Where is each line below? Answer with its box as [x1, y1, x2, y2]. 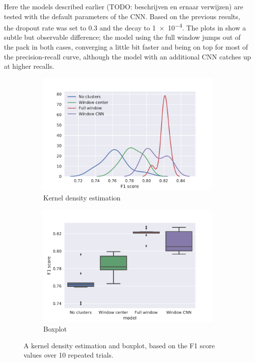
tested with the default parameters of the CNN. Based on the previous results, [4, 11, 240, 21]
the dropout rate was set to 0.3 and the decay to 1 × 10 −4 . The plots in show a [4, 21, 246, 32]
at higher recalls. [4, 61, 55, 71]
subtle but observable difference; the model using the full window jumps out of [4, 32, 241, 42]
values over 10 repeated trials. [24, 350, 113, 360]
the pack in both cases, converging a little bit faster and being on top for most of [4, 42, 248, 52]
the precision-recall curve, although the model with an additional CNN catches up [4, 51, 251, 61]
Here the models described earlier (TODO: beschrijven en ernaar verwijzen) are [4, 1, 243, 11]
